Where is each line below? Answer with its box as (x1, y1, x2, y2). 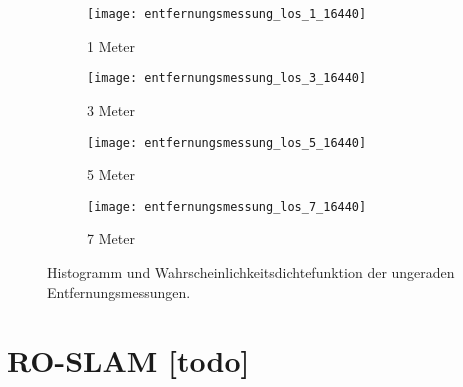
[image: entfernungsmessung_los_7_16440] (87, 199, 367, 214)
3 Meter (87, 99, 135, 120)
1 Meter (87, 35, 135, 56)
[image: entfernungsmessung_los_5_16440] (87, 135, 367, 150)
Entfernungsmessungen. (47, 281, 191, 302)
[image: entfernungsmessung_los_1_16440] (87, 7, 367, 21)
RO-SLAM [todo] (7, 340, 250, 381)
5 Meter (87, 164, 135, 185)
